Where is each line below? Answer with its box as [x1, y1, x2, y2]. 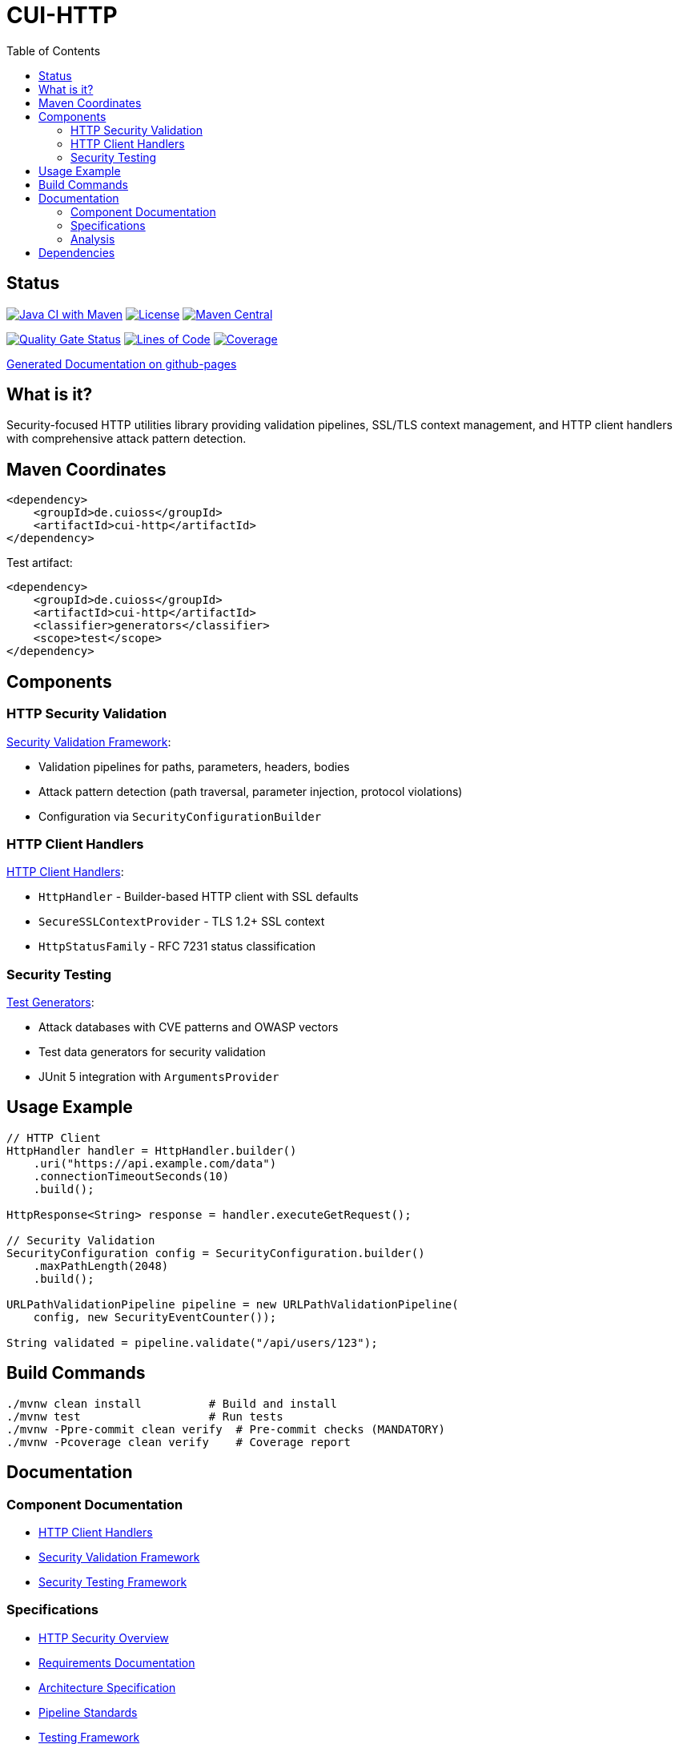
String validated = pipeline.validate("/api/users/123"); [6, 1336, 378, 1349]
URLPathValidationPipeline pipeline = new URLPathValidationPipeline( [6, 1297, 459, 1311]
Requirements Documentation [38, 1655, 195, 1670]
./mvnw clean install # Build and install [6, 1396, 338, 1410]
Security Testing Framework [38, 1574, 187, 1589]
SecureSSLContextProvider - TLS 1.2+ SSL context [38, 914, 325, 929]
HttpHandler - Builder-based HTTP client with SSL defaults [38, 890, 359, 904]
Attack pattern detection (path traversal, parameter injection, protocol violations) [38, 784, 463, 798]
